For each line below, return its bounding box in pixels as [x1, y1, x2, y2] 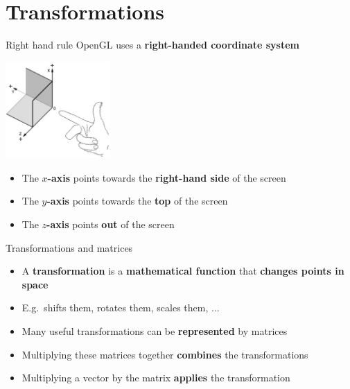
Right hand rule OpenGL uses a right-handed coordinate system [6, 37, 299, 52]
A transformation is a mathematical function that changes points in [21, 263, 344, 278]
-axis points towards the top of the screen [46, 193, 228, 208]
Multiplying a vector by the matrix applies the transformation [21, 370, 290, 385]
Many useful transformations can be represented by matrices [21, 324, 288, 338]
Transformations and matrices [6, 240, 133, 254]
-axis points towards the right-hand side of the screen [47, 170, 286, 184]
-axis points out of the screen [46, 217, 175, 232]
